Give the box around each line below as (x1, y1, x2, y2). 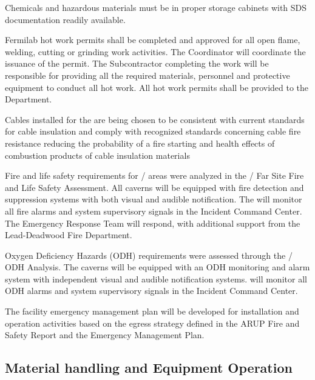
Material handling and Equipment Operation (5, 358, 293, 377)
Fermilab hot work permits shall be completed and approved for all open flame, (5, 33, 300, 46)
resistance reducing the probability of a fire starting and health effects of (5, 136, 275, 149)
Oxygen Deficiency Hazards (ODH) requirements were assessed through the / (5, 248, 293, 261)
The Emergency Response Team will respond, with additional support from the (5, 216, 300, 229)
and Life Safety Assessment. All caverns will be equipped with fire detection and (5, 181, 304, 193)
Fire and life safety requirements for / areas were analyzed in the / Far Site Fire (5, 169, 304, 182)
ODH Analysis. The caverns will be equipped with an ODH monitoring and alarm (5, 261, 310, 273)
